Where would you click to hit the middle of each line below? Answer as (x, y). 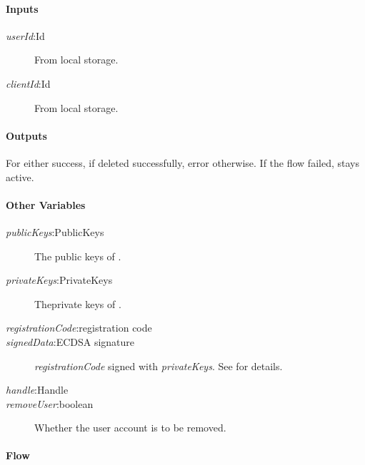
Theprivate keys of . (78, 303)
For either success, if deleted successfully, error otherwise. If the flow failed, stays (182, 162)
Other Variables (46, 204)
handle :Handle (37, 390)
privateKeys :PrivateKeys (59, 280)
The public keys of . (78, 256)
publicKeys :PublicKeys (55, 231)
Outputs (26, 135)
